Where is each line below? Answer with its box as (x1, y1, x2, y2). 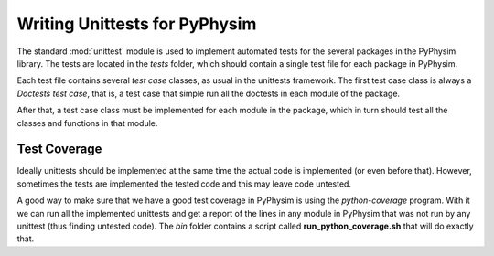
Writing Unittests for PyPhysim (16, 14, 257, 34)
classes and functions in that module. (16, 117, 158, 128)
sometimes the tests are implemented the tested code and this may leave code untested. (16, 178, 352, 189)
